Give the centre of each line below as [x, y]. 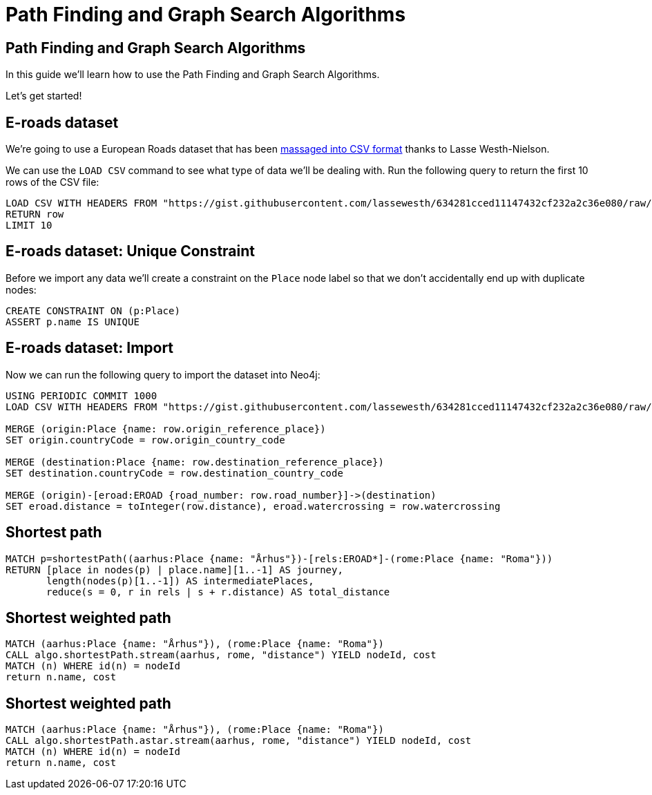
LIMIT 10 [29, 226]
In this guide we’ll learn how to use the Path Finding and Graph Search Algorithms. [193, 75]
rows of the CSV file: [52, 182]
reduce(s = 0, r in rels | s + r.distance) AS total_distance [218, 592]
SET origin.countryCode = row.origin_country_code [145, 440]
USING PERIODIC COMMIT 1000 [81, 395]
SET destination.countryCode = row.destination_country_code [174, 473]
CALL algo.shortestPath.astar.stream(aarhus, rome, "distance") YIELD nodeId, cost [239, 741]
